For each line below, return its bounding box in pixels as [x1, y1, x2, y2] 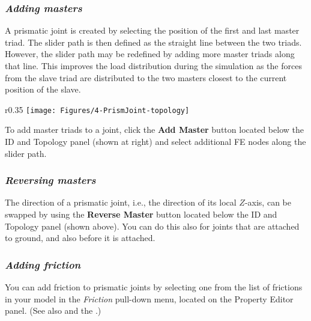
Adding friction [5, 257, 81, 272]
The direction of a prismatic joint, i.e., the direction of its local [5, 196, 237, 209]
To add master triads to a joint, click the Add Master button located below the [5, 123, 304, 136]
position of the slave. [5, 83, 81, 96]
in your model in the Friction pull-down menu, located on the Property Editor [5, 292, 294, 305]
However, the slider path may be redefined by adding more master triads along [5, 47, 295, 60]
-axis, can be [244, 196, 291, 209]
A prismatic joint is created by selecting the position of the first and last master [5, 24, 300, 37]
